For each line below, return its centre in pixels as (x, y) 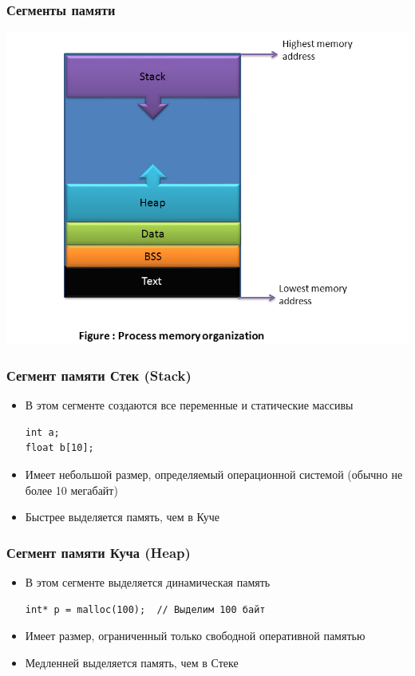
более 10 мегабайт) (71, 490)
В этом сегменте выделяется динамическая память (148, 582)
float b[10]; (59, 448)
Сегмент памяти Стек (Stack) (99, 375)
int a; (42, 432)
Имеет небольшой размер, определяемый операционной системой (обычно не (214, 474)
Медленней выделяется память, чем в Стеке (132, 662)
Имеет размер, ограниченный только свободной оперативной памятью (195, 636)
